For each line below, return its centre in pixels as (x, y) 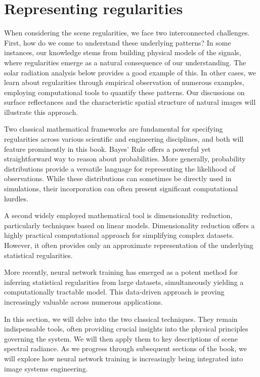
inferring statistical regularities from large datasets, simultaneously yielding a (124, 282)
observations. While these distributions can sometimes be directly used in (118, 178)
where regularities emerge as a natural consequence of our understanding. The (125, 62)
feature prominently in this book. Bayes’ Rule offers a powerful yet (107, 149)
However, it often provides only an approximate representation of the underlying (129, 245)
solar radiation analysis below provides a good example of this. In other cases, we (130, 72)
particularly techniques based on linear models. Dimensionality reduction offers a (129, 225)
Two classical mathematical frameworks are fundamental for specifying (114, 129)
